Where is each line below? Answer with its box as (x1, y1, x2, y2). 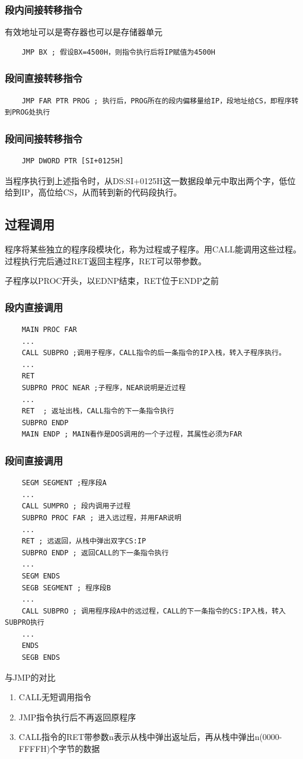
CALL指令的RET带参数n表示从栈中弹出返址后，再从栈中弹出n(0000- (18, 730, 282, 743)
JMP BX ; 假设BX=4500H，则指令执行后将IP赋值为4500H (21, 48, 216, 56)
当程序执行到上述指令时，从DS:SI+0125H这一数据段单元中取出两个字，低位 (5, 174, 296, 186)
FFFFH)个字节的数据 (18, 742, 100, 755)
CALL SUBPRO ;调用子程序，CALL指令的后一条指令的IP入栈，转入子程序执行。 (21, 349, 286, 358)
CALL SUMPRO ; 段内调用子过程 (21, 502, 131, 511)
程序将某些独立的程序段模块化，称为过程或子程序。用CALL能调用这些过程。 (5, 243, 302, 255)
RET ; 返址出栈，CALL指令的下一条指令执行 (21, 407, 174, 416)
